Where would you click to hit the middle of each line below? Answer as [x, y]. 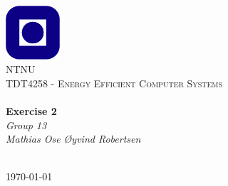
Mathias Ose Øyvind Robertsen [73, 139]
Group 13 [26, 125]
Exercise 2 [31, 111]
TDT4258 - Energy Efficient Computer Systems [114, 83]
